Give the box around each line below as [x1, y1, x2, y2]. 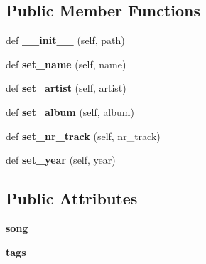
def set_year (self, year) [6, 152, 116, 167]
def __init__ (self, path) [6, 33, 125, 48]
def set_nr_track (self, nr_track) [6, 128, 161, 143]
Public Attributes [6, 187, 138, 209]
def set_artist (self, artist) [6, 80, 126, 95]
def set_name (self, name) [6, 56, 126, 71]
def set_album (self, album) [6, 104, 134, 119]
